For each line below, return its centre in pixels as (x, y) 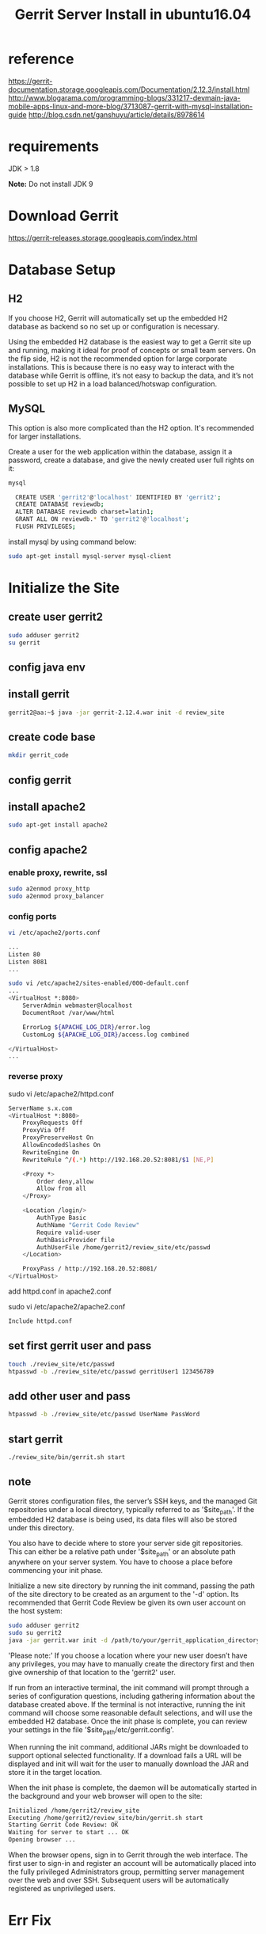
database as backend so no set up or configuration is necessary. (114, 326)
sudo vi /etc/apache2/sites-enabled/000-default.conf (99, 983)
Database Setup (62, 270)
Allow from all (62, 1189)
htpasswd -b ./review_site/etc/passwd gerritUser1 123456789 (111, 1371)
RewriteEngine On (51, 1152)
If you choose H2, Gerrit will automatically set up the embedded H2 (118, 317)
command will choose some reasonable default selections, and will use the (131, 1712)
